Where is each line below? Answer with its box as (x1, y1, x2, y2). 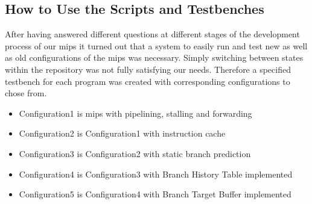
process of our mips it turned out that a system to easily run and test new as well (5, 39, 308, 52)
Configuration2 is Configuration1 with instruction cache (19, 127, 226, 140)
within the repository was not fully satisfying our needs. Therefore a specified (5, 63, 291, 75)
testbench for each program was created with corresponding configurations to (5, 75, 290, 87)
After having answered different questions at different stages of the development (5, 28, 300, 40)
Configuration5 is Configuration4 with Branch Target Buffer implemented (19, 188, 291, 200)
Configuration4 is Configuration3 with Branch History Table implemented (19, 167, 293, 180)
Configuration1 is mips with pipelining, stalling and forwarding (19, 107, 252, 119)
